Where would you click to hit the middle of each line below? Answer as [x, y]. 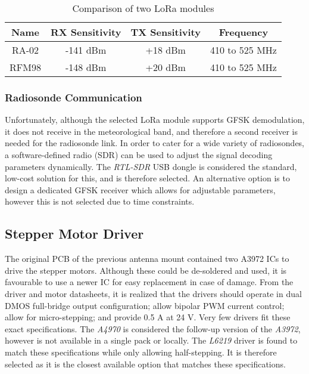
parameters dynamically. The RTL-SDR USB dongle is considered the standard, [151, 166]
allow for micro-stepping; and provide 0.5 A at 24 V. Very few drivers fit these [148, 317]
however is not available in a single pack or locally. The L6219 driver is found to [151, 340]
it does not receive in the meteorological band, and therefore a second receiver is [151, 131]
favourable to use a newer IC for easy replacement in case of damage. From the [149, 282]
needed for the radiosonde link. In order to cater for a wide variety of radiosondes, [155, 143]
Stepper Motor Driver [74, 234]
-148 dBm [86, 67]
